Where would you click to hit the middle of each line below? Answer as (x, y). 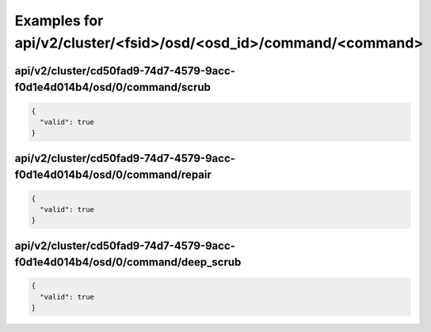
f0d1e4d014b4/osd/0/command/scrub (113, 87)
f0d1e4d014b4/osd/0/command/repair (113, 175)
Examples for (59, 21)
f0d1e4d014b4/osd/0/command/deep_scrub (128, 262)
